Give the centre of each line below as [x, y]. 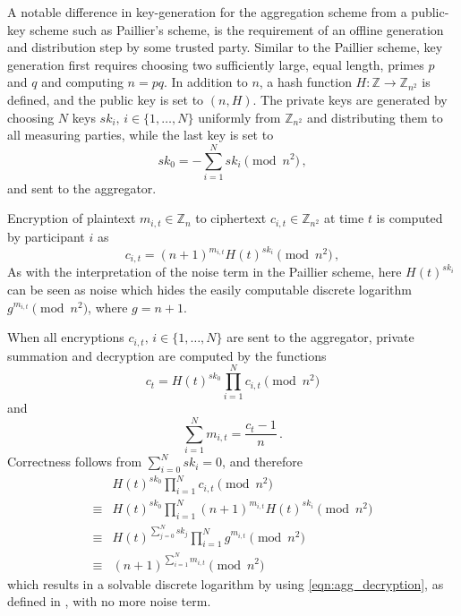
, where [108, 307]
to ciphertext [231, 218]
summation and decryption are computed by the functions [167, 355]
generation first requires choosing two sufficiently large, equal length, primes [216, 64]
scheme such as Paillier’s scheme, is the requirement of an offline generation [237, 29]
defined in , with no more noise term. [109, 601]
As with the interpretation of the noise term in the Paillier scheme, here [205, 272]
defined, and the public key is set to [106, 99]
